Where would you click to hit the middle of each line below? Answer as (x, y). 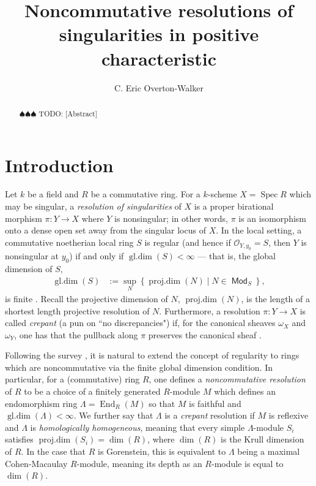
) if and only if (97, 256)
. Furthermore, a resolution (210, 310)
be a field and (53, 194)
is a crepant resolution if (210, 415)
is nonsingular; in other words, (171, 218)
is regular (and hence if (188, 242)
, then (279, 242)
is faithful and (215, 403)
